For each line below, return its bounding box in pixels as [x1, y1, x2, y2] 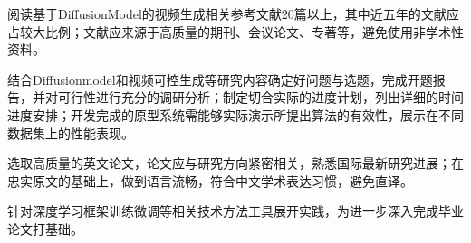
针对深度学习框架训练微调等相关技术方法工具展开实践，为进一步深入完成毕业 [7, 201, 464, 220]
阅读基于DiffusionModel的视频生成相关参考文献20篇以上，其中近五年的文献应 [7, 5, 459, 23]
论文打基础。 [7, 219, 83, 238]
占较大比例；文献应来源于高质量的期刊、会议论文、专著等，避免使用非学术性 [7, 22, 464, 41]
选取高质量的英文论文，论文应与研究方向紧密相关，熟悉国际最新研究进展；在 [7, 154, 464, 173]
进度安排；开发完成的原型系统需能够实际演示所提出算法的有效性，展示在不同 [7, 105, 464, 124]
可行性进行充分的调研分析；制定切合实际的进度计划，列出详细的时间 [57, 88, 464, 107]
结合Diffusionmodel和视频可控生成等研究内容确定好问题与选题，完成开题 [7, 70, 433, 89]
